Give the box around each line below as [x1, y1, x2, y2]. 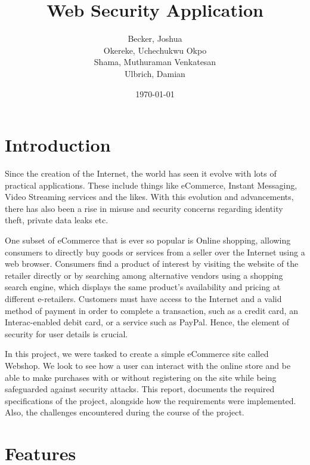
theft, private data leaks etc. [5, 214, 108, 226]
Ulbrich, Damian [125, 67, 185, 79]
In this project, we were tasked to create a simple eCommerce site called [5, 347, 269, 360]
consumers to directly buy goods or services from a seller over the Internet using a [5, 245, 305, 258]
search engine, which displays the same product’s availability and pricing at [5, 281, 281, 293]
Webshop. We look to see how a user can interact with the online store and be [5, 359, 291, 371]
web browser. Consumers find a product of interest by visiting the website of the [5, 257, 299, 270]
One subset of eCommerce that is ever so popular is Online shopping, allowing [5, 234, 291, 246]
